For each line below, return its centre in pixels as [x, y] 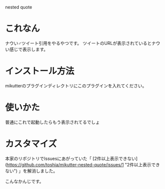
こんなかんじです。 [24, 181]
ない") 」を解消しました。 [31, 171]
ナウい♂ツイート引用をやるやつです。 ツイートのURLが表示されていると [78, 43]
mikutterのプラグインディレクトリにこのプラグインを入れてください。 [76, 85]
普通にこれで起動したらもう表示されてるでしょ [53, 122]
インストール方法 [40, 71]
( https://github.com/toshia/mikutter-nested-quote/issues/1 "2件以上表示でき [82, 164]
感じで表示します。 [29, 49]
